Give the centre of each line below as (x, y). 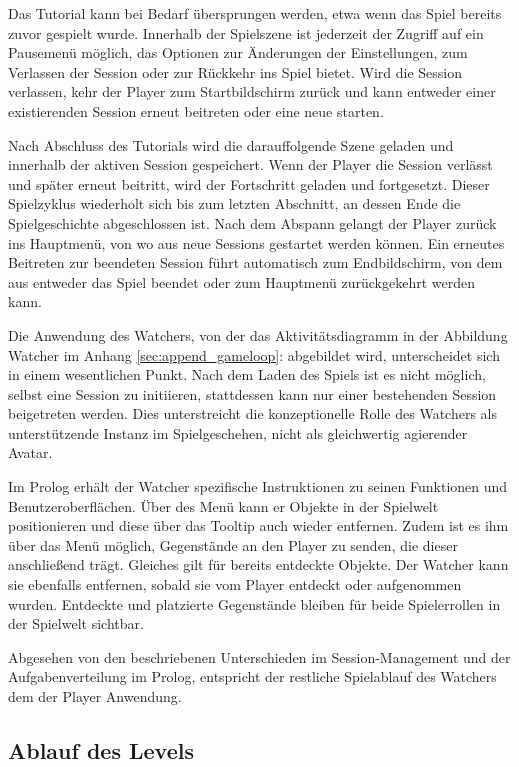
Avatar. (30, 452)
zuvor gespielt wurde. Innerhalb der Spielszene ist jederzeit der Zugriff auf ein (246, 32)
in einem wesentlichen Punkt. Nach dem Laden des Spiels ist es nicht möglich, (247, 374)
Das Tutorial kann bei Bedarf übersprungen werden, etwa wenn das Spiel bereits (255, 13)
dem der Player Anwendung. (95, 696)
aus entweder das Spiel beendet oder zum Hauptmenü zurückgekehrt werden (241, 281)
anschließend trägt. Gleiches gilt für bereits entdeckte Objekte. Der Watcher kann (258, 564)
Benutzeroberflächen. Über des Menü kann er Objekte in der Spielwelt (223, 505)
